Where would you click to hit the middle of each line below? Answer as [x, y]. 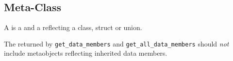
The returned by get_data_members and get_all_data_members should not [116, 43]
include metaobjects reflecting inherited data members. [86, 53]
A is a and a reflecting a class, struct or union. [73, 27]
